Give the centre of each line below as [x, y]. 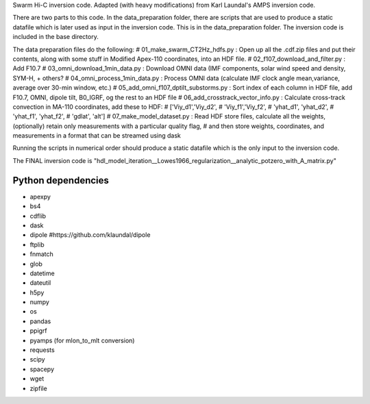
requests [42, 350]
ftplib [37, 244]
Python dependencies [61, 180]
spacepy [42, 369]
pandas [40, 321]
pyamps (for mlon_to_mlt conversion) [82, 340]
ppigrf [38, 331]
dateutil [40, 283]
